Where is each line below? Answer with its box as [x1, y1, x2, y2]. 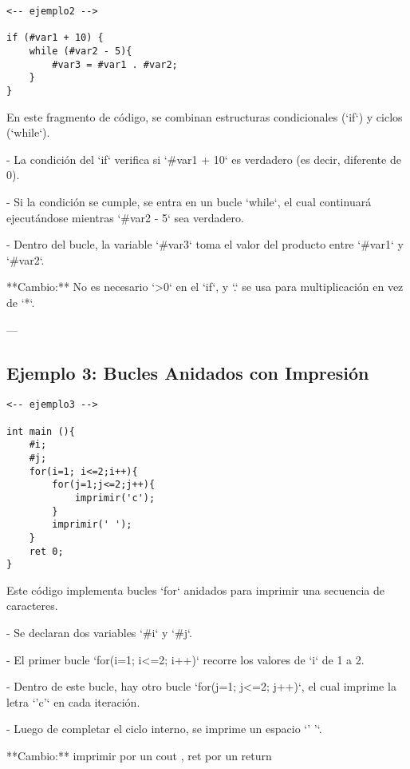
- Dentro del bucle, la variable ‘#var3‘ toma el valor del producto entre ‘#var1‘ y [6, 236, 404, 253]
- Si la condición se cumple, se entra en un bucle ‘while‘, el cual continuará [6, 193, 372, 209]
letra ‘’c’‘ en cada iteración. [6, 693, 140, 710]
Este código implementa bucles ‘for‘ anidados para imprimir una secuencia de [6, 581, 384, 598]
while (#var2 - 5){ [29, 45, 132, 57]
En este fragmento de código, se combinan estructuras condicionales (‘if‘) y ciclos [6, 108, 403, 125]
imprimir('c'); [74, 492, 156, 504]
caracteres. [6, 597, 58, 614]
